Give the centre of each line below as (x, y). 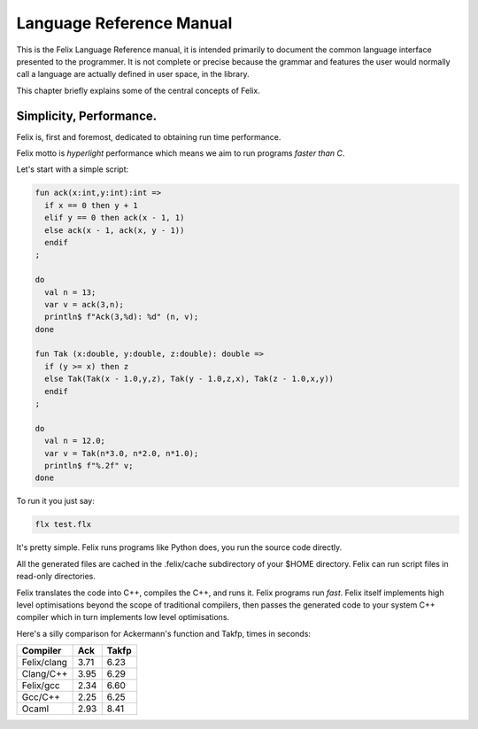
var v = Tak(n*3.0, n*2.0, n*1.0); (122, 453)
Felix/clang (45, 663)
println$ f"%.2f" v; (89, 465)
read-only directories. (56, 577)
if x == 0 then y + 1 (92, 205)
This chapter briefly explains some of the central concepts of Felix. (138, 90)
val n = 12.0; (75, 441)
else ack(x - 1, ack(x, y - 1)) (115, 230)
